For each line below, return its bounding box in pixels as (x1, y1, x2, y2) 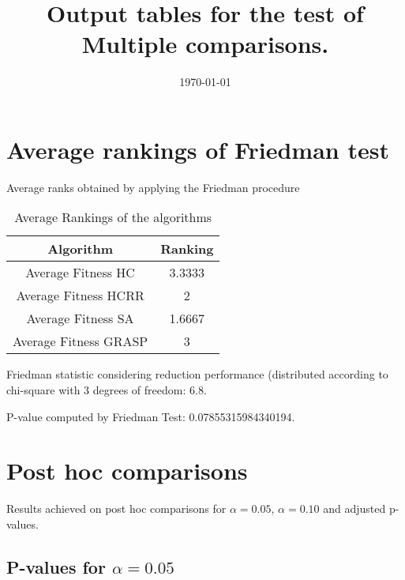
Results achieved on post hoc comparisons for (6, 500, 227, 517)
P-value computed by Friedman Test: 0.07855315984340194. (6, 408, 295, 424)
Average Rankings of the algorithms (14, 208, 212, 227)
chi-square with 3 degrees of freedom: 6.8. (6, 382, 207, 398)
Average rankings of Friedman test (6, 133, 389, 165)
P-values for (6, 554, 106, 578)
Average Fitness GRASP (13, 332, 148, 351)
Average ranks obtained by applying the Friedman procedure (6, 179, 300, 195)
